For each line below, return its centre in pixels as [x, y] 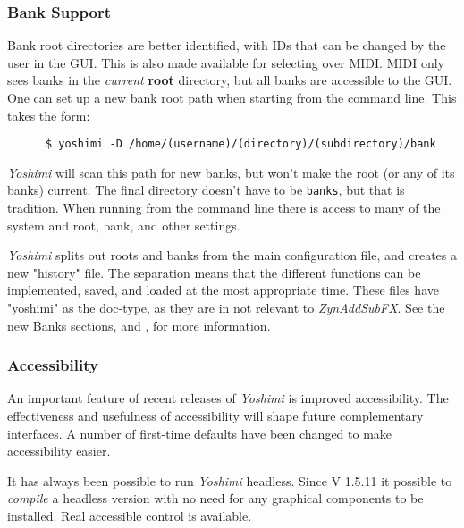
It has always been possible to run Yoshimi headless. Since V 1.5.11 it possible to [230, 480]
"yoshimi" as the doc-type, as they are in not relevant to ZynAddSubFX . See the [226, 308]
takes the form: [49, 115]
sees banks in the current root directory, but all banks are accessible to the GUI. [230, 80]
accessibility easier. [59, 451]
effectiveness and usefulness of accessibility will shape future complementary [215, 416]
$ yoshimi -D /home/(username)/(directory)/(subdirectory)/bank [240, 144]
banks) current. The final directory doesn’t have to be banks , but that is [206, 190]
